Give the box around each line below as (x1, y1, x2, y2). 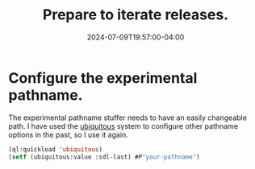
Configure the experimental (8, 68, 198, 87)
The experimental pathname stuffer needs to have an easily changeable (8, 113, 248, 122)
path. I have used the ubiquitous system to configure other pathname (8, 121, 239, 130)
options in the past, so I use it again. (8, 130, 129, 139)
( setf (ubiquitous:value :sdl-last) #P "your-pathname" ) (8, 153, 200, 161)
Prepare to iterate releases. (43, 6, 228, 24)
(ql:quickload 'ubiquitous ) (8, 145, 103, 154)
